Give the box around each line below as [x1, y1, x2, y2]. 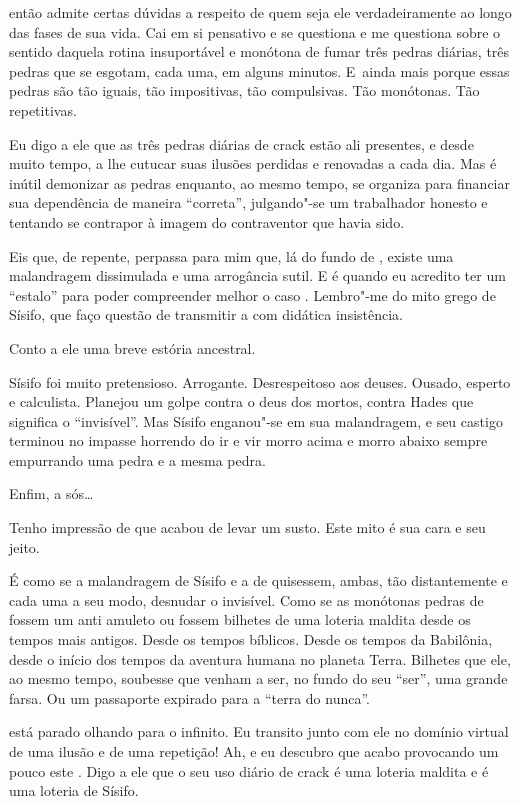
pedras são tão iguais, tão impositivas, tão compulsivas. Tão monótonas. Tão [9, 80, 480, 101]
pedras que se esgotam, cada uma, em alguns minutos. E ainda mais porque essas [9, 60, 510, 81]
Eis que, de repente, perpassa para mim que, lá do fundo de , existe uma [9, 245, 454, 266]
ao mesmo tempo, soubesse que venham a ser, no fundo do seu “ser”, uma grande [9, 668, 508, 689]
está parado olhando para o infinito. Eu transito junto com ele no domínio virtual [9, 721, 509, 742]
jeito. [9, 536, 40, 557]
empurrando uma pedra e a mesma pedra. [9, 449, 266, 470]
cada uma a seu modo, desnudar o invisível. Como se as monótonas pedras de [9, 589, 484, 610]
